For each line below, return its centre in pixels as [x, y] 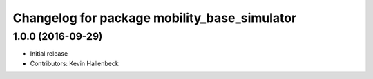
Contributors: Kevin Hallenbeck [74, 63]
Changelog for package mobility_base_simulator [155, 18]
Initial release [49, 54]
